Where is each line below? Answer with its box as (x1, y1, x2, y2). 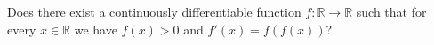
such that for (356, 3, 427, 20)
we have (74, 19, 117, 38)
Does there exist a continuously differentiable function (7, 3, 301, 20)
